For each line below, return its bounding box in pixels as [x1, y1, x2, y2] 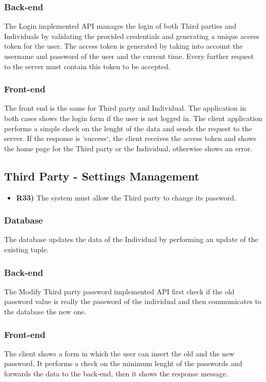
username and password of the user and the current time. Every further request [4, 51, 254, 61]
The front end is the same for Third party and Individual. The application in [4, 103, 247, 113]
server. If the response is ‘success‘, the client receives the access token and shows [4, 133, 257, 144]
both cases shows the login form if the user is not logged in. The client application [4, 113, 262, 123]
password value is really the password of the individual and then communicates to [4, 296, 261, 307]
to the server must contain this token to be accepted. [4, 61, 171, 71]
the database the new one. [4, 306, 87, 316]
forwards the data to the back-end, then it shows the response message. [4, 368, 228, 378]
